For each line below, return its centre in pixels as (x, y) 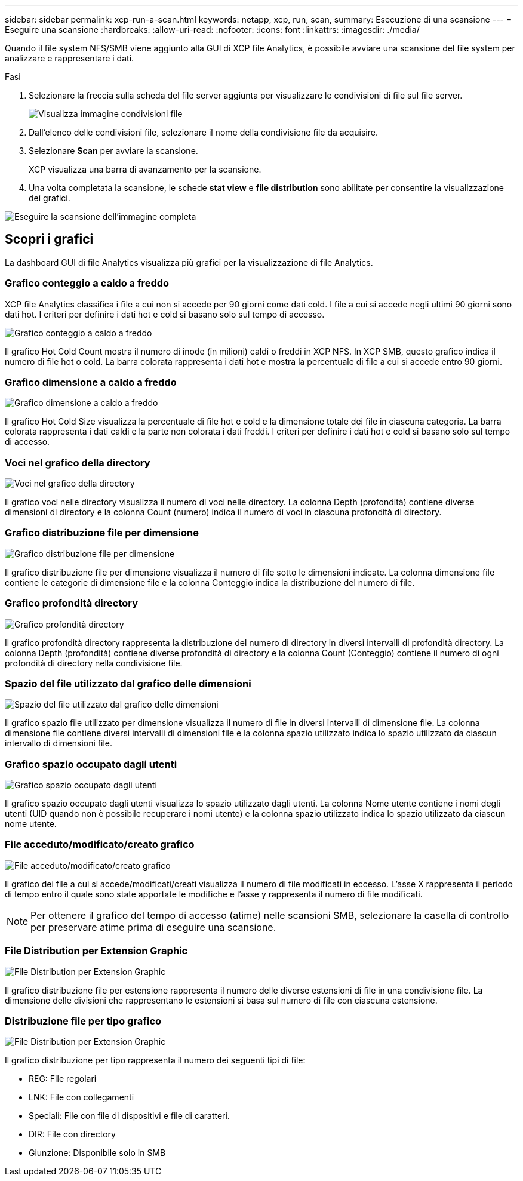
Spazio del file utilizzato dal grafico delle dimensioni (128, 683)
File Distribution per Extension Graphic (96, 951)
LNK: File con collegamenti (81, 1097)
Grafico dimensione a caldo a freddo (91, 382)
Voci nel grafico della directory (78, 462)
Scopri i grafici (49, 239)
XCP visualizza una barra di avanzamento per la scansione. (145, 169)
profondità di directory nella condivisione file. (94, 663)
